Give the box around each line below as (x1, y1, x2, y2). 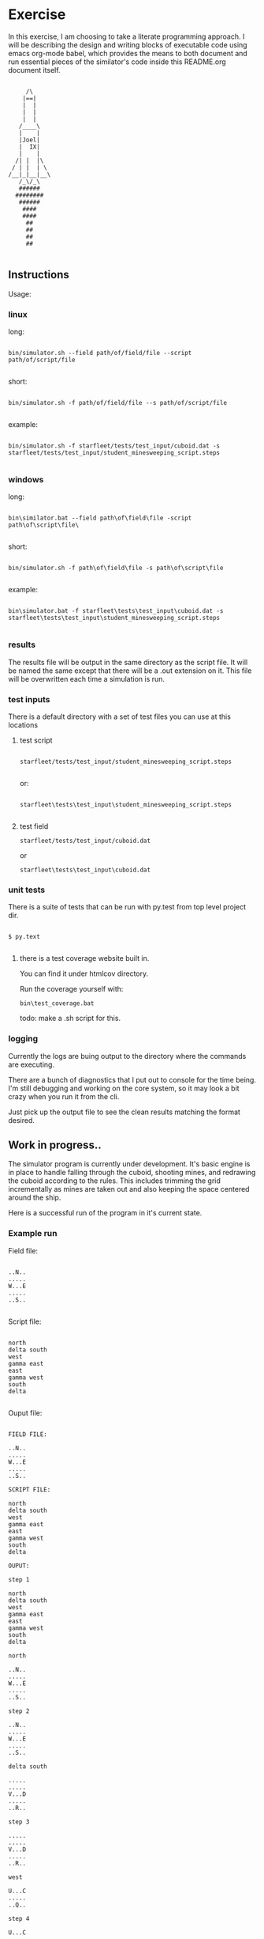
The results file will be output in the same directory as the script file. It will (8, 657, 248, 667)
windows (8, 474, 44, 485)
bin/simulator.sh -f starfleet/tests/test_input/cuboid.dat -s (8, 442, 221, 450)
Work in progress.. (8, 1138, 102, 1151)
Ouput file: (8, 1408, 43, 1417)
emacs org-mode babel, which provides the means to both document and (8, 48, 248, 58)
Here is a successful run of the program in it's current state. (8, 1208, 203, 1218)
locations (8, 720, 38, 729)
